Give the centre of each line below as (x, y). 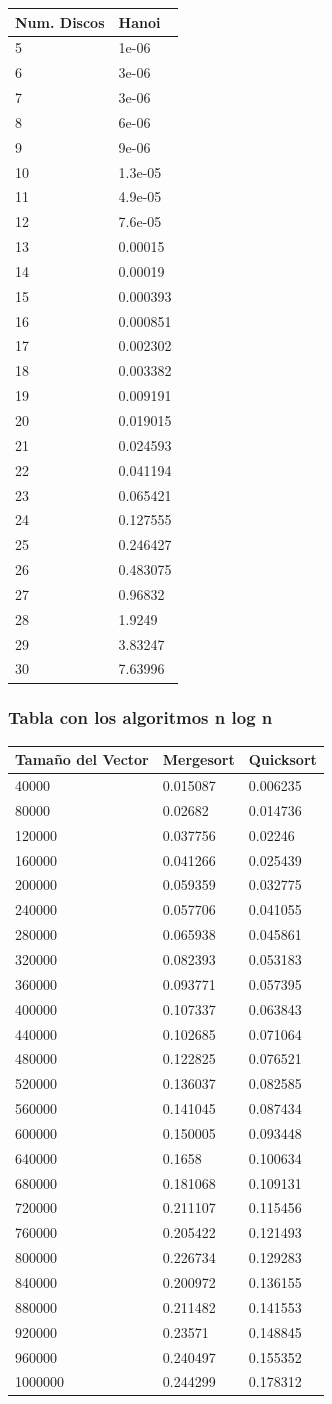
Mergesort (198, 759)
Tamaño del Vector (82, 759)
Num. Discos (60, 21)
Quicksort (282, 759)
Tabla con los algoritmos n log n (140, 717)
